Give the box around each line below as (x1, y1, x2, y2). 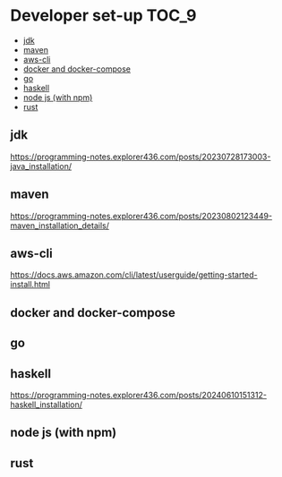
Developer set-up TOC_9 (10, 5, 197, 26)
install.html (10, 279, 50, 290)
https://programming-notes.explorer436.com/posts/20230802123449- (10, 210, 272, 221)
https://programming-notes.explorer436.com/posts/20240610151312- (10, 389, 268, 400)
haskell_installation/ (10, 399, 83, 410)
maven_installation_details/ (10, 220, 110, 231)
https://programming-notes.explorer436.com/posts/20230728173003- (10, 151, 271, 162)
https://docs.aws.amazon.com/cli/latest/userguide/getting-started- (10, 269, 258, 280)
